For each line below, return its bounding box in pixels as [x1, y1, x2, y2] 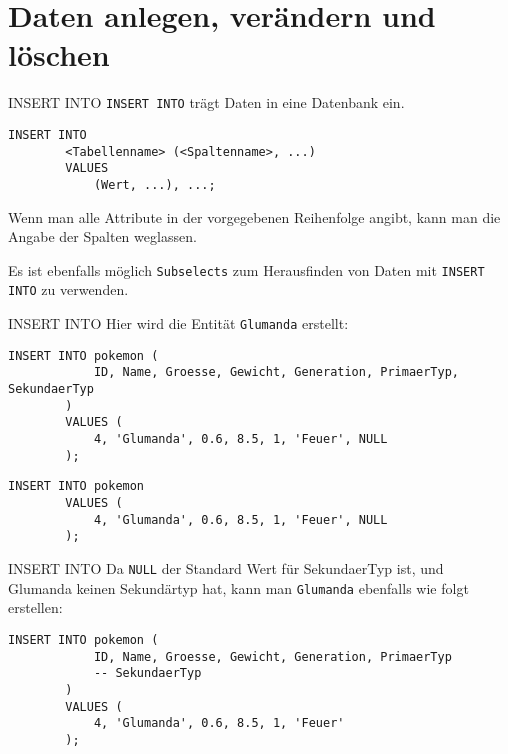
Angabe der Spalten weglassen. [8, 226, 197, 247]
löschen [8, 34, 110, 75]
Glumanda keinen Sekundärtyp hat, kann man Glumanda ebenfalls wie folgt [8, 577, 469, 598]
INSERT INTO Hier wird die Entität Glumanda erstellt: [8, 313, 349, 334]
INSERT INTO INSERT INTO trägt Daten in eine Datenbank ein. [8, 92, 405, 113]
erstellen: [8, 597, 63, 618]
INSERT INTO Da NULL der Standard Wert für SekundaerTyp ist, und [8, 557, 444, 578]
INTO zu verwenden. [8, 279, 129, 300]
